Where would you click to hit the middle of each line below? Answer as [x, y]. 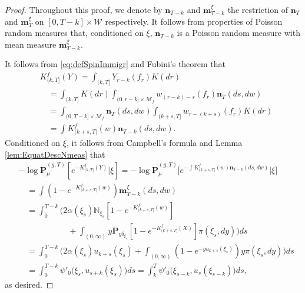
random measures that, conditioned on [74, 33]
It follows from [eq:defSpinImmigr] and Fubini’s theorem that [115, 64]
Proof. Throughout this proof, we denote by [84, 9]
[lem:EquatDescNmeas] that [55, 154]
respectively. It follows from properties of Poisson [194, 21]
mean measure [31, 44]
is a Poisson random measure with [238, 33]
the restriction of [258, 9]
